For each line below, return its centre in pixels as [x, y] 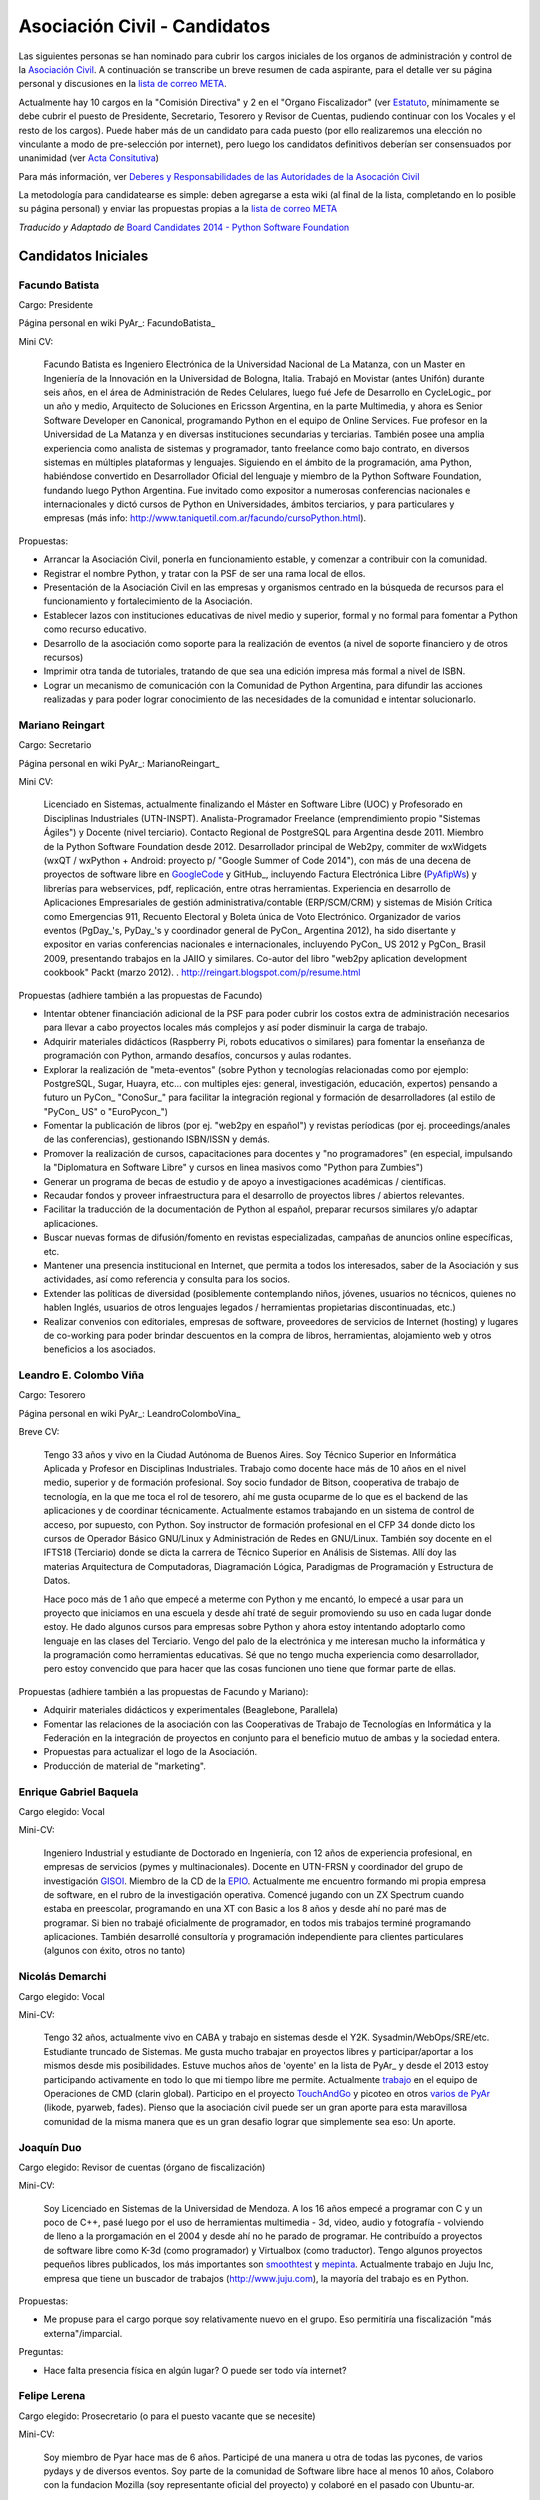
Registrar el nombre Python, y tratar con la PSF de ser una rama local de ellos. [204, 573]
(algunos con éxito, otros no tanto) [114, 1951]
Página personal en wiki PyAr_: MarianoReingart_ [119, 763]
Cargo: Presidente [56, 304]
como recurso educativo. [95, 629]
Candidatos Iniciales [83, 255]
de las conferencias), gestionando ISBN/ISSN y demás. [156, 1139]
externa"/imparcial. [83, 2333]
